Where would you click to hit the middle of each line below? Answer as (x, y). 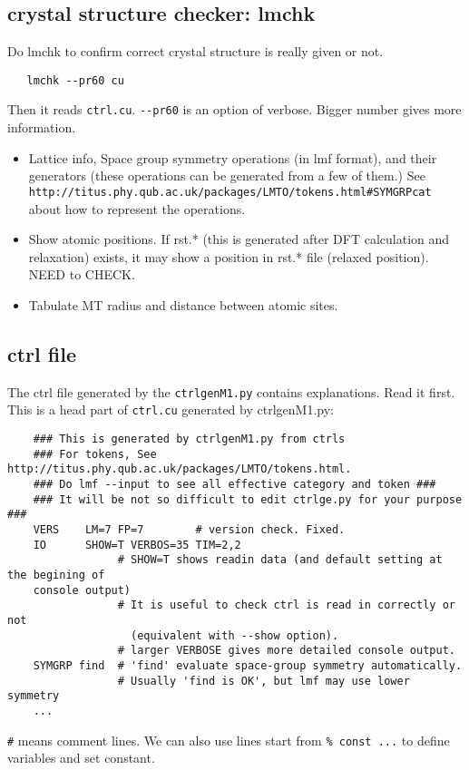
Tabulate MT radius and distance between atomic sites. (183, 304)
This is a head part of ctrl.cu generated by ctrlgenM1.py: (171, 409)
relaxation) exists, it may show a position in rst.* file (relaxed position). (229, 256)
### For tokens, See (95, 454)
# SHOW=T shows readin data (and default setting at (280, 560)
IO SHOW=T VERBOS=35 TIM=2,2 (137, 545)
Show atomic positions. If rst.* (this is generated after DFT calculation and (239, 239)
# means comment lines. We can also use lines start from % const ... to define (229, 740)
